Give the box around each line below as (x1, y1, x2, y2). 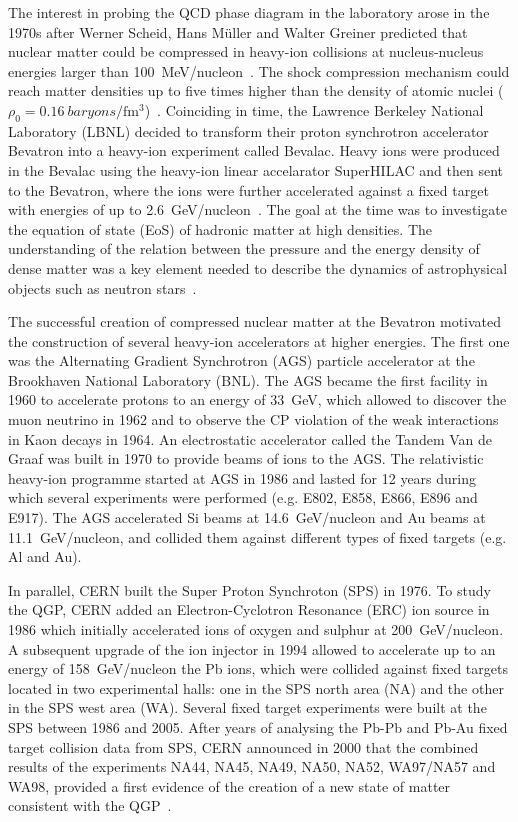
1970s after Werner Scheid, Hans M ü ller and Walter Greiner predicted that (8, 21, 468, 42)
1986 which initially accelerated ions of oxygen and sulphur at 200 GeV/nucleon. (8, 619, 504, 640)
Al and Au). (8, 546, 82, 567)
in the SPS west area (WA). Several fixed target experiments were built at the (8, 697, 487, 718)
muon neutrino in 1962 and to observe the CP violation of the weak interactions (8, 409, 499, 430)
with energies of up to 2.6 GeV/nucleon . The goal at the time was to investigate (8, 199, 507, 220)
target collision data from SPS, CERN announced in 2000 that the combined (8, 736, 479, 757)
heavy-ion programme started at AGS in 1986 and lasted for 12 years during (8, 467, 477, 488)
